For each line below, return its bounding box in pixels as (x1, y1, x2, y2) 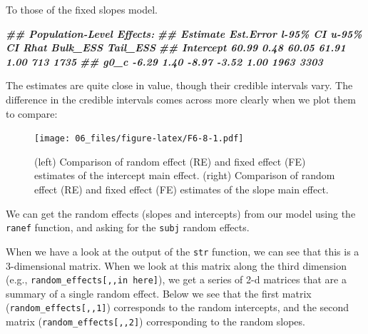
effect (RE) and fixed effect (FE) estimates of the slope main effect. (34, 182, 329, 196)
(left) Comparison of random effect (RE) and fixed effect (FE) (34, 153, 306, 168)
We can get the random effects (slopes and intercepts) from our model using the (6, 206, 356, 221)
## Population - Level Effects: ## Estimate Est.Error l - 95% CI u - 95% (6, 26, 362, 41)
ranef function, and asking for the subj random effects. (6, 220, 250, 235)
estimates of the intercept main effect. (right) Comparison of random (34, 168, 335, 183)
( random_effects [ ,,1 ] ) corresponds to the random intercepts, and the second (6, 300, 349, 315)
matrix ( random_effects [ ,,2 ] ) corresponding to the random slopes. (6, 314, 305, 328)
